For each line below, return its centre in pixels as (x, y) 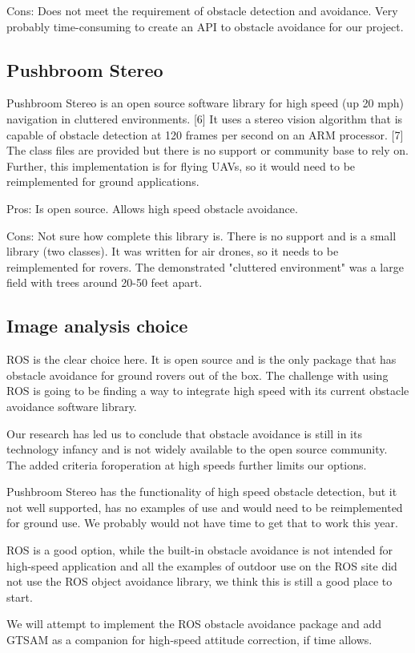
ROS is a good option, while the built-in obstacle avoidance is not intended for (199, 550)
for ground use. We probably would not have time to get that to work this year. (202, 523)
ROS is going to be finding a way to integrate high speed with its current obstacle (208, 391)
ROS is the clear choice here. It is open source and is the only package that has (201, 359)
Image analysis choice (97, 326)
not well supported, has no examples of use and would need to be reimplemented (205, 507)
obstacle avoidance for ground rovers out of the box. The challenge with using (197, 375)
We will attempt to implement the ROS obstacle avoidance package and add (194, 624)
